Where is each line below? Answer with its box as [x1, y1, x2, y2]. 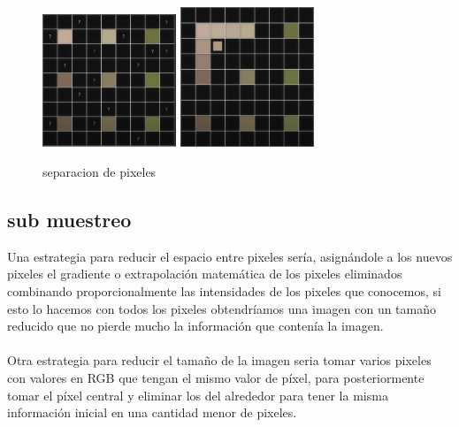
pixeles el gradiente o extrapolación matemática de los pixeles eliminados [7, 264, 402, 283]
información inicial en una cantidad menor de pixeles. [7, 403, 297, 422]
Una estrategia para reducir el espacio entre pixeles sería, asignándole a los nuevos [7, 247, 453, 265]
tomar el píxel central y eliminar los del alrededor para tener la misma [7, 385, 388, 404]
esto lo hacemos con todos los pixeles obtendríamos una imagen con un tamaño [7, 299, 437, 317]
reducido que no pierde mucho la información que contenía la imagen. [7, 316, 384, 335]
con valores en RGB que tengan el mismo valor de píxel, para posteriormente [7, 369, 425, 386]
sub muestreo [7, 206, 132, 233]
